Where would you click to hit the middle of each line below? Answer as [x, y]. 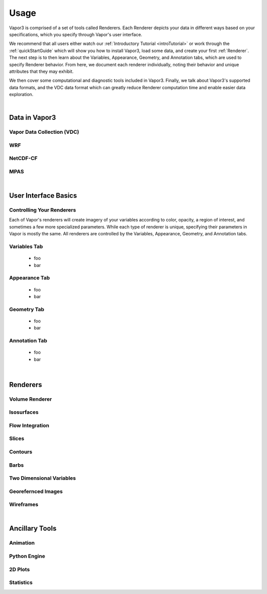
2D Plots [20, 569]
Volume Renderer [30, 399]
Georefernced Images [36, 491]
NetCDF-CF [23, 159]
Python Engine [27, 556]
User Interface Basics [43, 196]
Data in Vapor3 [33, 118]
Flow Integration [29, 425]
